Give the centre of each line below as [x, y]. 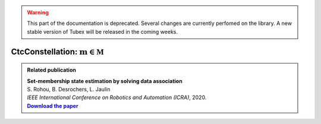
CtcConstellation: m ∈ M [57, 51]
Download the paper [53, 106]
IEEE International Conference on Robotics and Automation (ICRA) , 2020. [117, 97]
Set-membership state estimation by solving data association [105, 81]
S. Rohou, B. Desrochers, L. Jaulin [69, 89]
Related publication [52, 70]
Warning [38, 12]
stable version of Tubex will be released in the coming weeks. [103, 31]
